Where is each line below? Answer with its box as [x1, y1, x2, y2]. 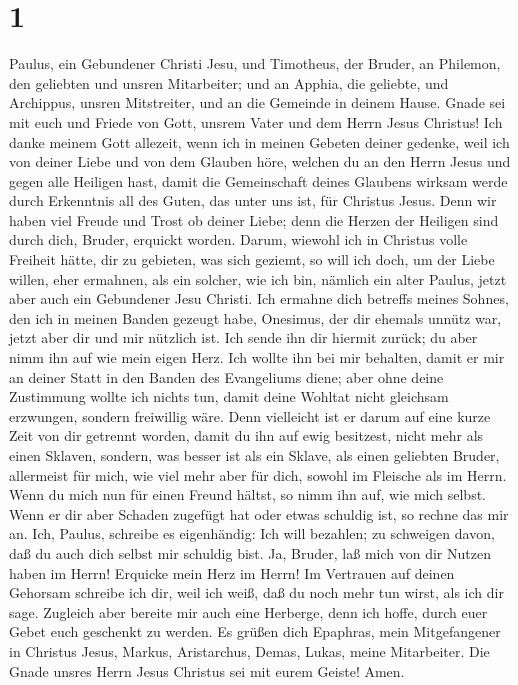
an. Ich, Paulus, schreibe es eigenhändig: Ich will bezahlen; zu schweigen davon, [9, 523, 495, 544]
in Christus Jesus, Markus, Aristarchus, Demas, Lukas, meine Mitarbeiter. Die [9, 640, 490, 661]
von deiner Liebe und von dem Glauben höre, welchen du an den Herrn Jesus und [9, 151, 511, 172]
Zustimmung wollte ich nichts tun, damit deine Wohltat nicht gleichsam [9, 386, 449, 407]
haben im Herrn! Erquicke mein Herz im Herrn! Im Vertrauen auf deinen [9, 562, 455, 583]
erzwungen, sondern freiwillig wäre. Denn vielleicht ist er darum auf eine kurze [9, 405, 491, 426]
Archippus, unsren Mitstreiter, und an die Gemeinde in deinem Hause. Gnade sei [9, 92, 506, 113]
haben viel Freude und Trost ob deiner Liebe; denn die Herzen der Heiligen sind [9, 209, 499, 230]
